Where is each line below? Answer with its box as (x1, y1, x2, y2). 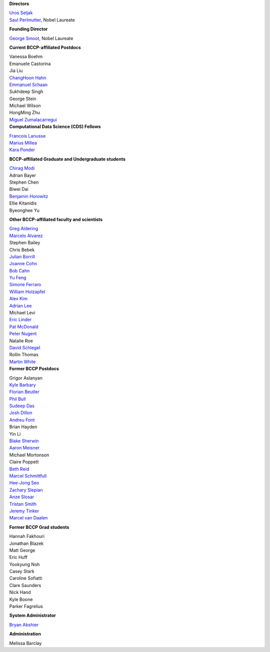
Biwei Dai (9, 186, 28, 192)
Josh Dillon (9, 410, 32, 416)
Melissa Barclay (9, 640, 42, 646)
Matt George (9, 547, 35, 553)
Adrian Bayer (9, 172, 36, 178)
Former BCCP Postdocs (9, 366, 59, 372)
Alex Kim (9, 296, 27, 302)
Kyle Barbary (9, 382, 36, 388)
